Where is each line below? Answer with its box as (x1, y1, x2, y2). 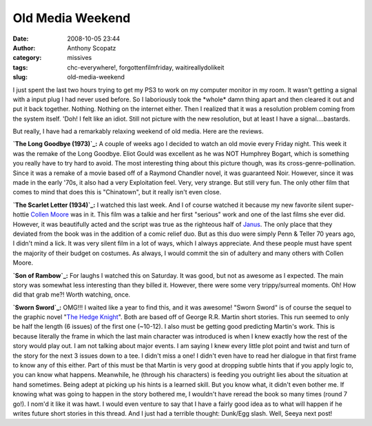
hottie (12, 210, 30, 219)
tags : (12, 63, 28, 72)
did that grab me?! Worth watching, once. (12, 290, 131, 299)
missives (67, 54, 92, 62)
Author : (12, 43, 36, 52)
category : (12, 54, 42, 62)
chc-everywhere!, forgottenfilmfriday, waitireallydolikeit (67, 63, 225, 72)
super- (335, 201, 354, 209)
